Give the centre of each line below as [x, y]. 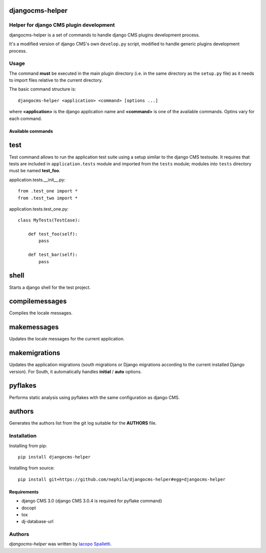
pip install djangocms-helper [54, 457]
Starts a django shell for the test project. [50, 287]
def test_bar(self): [53, 255]
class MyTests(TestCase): [49, 220]
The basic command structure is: [43, 89]
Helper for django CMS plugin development [62, 25]
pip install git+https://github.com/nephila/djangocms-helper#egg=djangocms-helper [122, 479]
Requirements [24, 492]
